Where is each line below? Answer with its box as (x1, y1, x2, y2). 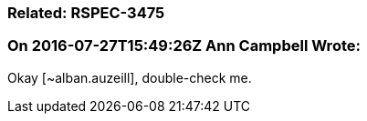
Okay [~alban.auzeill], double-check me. (7, 69, 252, 86)
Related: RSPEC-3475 (7, 4, 165, 22)
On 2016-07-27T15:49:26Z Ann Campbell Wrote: (7, 36, 361, 55)
